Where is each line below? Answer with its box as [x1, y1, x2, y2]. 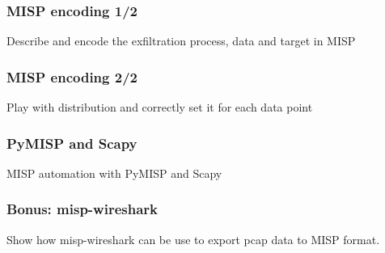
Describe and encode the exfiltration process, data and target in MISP [6, 32, 356, 49]
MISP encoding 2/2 [6, 66, 137, 86]
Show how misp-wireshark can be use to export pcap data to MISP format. [6, 230, 380, 247]
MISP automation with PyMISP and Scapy [6, 164, 222, 181]
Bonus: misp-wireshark [6, 199, 159, 219]
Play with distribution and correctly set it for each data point [6, 99, 313, 116]
